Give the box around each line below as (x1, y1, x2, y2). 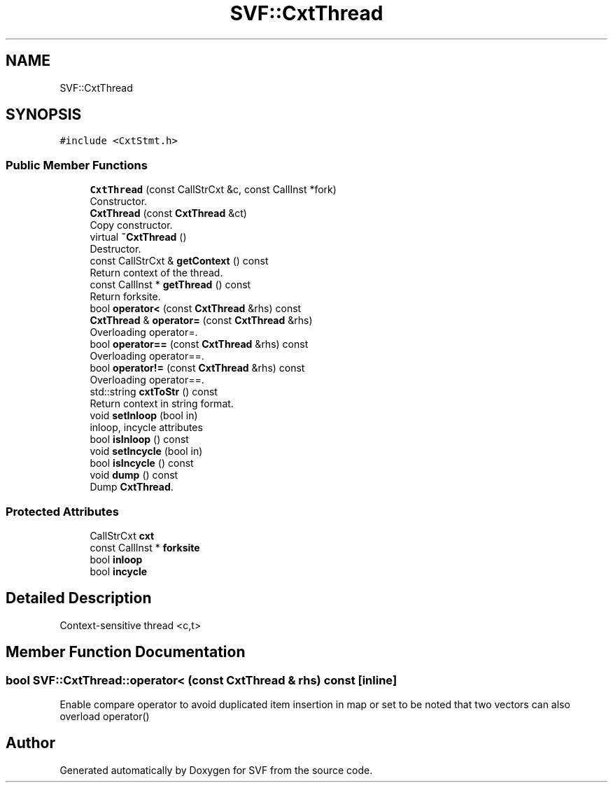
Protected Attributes (6, 504, 119, 519)
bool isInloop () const (90, 433, 189, 446)
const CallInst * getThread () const (90, 279, 251, 291)
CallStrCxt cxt (90, 529, 155, 542)
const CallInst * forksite (90, 541, 200, 554)
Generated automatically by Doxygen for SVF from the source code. (59, 764, 373, 776)
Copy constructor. (90, 219, 173, 232)
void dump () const (90, 469, 178, 481)
